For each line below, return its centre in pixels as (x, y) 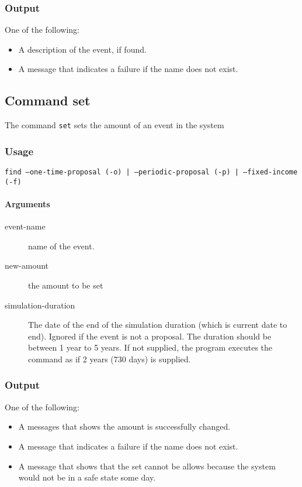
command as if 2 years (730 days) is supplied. (110, 359)
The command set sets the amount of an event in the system (114, 125)
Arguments (27, 203)
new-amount (27, 265)
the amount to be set (66, 285)
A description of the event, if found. (82, 49)
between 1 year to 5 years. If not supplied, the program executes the (150, 347)
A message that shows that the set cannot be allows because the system (147, 466)
